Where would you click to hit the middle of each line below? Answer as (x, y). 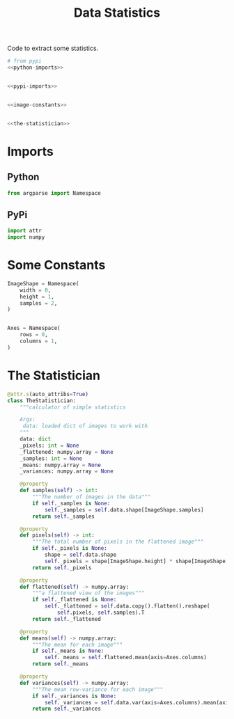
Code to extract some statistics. (53, 48)
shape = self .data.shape (80, 555)
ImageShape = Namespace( (43, 283)
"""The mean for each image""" (78, 645)
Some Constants (56, 265)
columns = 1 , (39, 341)
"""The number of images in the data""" (92, 497)
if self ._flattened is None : (75, 600)
